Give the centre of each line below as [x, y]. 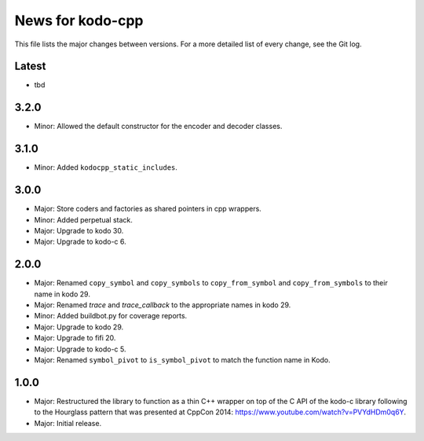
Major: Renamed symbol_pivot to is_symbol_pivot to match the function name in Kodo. [182, 360]
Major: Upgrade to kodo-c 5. [80, 349]
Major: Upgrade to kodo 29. [79, 327]
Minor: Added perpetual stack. [84, 219]
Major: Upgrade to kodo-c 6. [80, 242]
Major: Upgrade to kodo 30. [79, 230]
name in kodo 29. [62, 294]
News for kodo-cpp [79, 20]
